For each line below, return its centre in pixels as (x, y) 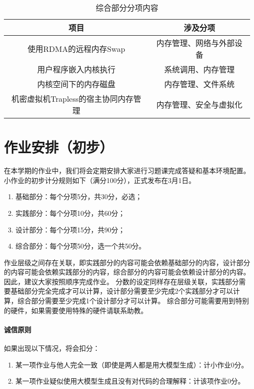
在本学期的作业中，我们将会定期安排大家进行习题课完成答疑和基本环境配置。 (127, 171)
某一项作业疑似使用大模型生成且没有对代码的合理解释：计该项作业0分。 (130, 381)
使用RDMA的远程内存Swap (76, 49)
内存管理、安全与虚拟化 (200, 104)
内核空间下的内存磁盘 (76, 84)
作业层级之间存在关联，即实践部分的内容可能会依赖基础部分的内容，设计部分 (127, 262)
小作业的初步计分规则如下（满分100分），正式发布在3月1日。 (100, 180)
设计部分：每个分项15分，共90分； (70, 229)
